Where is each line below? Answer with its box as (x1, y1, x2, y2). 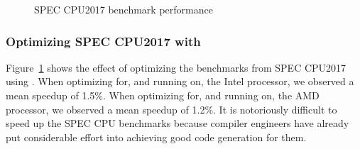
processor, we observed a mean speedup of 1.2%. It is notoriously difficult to (6, 101, 337, 116)
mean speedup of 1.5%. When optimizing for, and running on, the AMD (6, 88, 320, 102)
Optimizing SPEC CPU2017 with (6, 32, 201, 50)
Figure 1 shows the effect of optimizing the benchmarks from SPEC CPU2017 (6, 60, 347, 74)
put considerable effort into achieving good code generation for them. (6, 129, 307, 144)
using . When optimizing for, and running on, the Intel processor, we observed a (6, 74, 354, 89)
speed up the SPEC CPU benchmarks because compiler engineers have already (6, 116, 349, 131)
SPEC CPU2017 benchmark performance (34, 2, 213, 16)
